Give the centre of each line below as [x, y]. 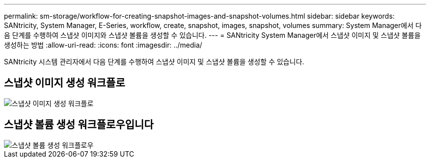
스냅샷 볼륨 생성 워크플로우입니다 [79, 125]
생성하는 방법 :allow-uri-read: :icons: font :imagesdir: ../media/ [103, 45]
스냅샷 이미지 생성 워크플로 [65, 83]
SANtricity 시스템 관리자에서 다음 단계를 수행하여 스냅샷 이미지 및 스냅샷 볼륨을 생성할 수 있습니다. [154, 62]
